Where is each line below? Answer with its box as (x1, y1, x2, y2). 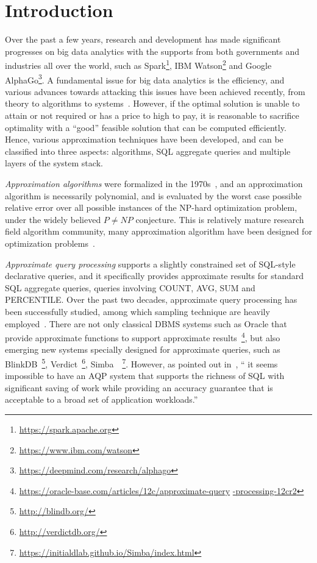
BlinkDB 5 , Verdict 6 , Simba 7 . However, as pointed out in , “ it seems (5, 355, 278, 370)
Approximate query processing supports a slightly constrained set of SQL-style (5, 257, 296, 270)
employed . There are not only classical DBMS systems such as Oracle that (5, 317, 287, 330)
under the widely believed (5, 213, 101, 225)
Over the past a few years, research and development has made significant (5, 33, 281, 46)
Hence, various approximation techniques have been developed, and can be (5, 133, 283, 146)
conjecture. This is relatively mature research (135, 213, 304, 225)
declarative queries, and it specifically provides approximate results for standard (5, 269, 304, 282)
